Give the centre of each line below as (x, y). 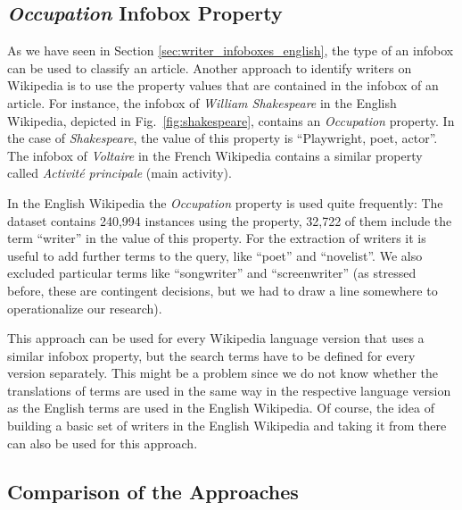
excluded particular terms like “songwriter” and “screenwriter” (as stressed (212, 273)
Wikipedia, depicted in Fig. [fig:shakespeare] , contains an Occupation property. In (231, 120)
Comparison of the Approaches (153, 491)
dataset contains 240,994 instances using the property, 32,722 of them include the (230, 220)
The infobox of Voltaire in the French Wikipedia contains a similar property (215, 155)
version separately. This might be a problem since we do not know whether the (223, 373)
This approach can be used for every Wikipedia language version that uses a (216, 338)
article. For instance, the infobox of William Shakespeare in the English (202, 102)
